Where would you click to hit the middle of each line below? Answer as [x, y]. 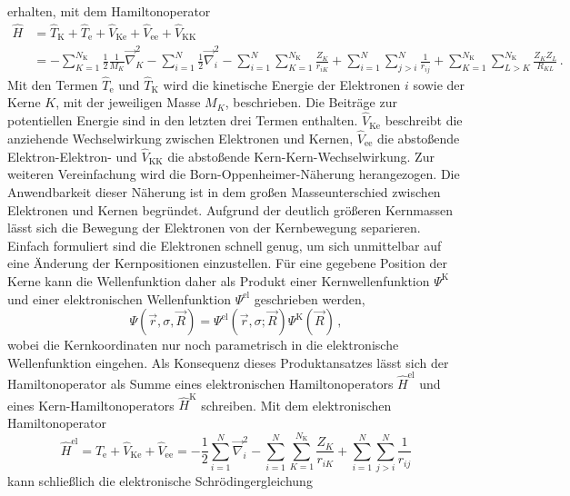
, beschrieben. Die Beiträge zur [311, 102]
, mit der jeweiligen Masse [128, 102]
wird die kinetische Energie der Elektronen [282, 84]
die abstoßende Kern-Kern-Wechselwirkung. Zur [301, 156]
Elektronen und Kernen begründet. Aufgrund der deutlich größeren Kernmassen [230, 209]
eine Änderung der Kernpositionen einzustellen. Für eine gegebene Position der [227, 263]
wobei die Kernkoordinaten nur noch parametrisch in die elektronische [203, 345]
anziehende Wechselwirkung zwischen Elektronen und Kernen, [180, 138]
